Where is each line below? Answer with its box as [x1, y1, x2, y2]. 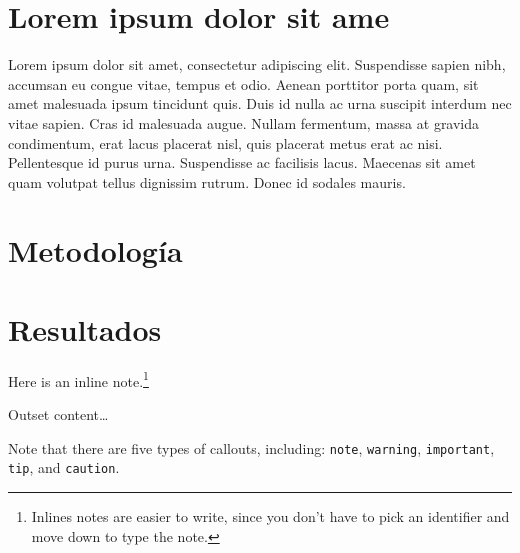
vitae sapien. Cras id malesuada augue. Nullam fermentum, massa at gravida [8, 112, 480, 133]
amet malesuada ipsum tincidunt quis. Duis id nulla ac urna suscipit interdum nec [8, 93, 512, 114]
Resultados [8, 308, 162, 349]
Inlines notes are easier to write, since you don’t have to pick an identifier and [31, 505, 510, 526]
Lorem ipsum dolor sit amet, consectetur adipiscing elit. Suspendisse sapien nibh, [8, 54, 506, 75]
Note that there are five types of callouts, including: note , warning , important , [8, 437, 495, 458]
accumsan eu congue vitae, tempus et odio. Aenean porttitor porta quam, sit [8, 73, 479, 94]
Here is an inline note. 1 [8, 367, 149, 391]
